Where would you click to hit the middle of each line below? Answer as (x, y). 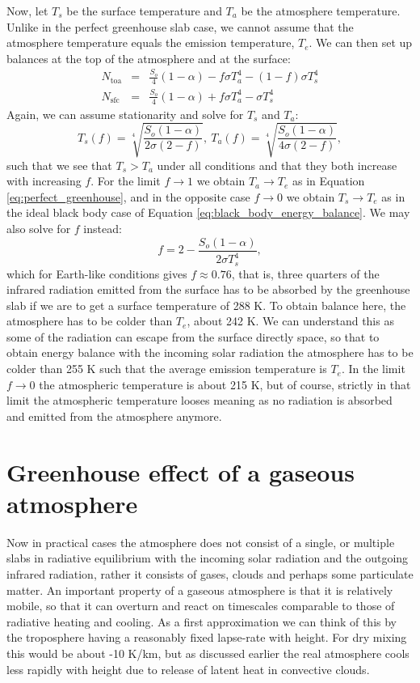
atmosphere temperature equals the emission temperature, (151, 42)
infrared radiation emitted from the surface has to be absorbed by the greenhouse (208, 289)
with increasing (44, 181)
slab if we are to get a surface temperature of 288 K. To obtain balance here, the (206, 305)
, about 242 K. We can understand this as (290, 321)
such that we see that (59, 165)
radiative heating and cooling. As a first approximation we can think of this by (202, 621)
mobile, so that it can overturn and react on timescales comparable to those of (201, 606)
